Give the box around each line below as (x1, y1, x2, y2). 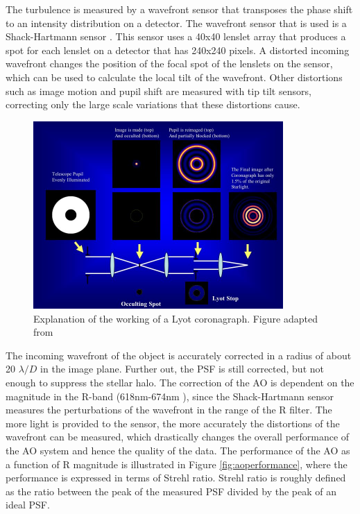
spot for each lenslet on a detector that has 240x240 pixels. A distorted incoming (6, 42, 350, 57)
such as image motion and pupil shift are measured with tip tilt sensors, (6, 83, 311, 98)
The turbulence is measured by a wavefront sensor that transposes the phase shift (6, 2, 353, 16)
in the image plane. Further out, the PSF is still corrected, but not (40, 361, 324, 376)
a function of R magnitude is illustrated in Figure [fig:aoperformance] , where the (6, 456, 348, 471)
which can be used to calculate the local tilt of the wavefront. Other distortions (6, 69, 343, 84)
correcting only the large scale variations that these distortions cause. (6, 97, 300, 112)
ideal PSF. (6, 497, 50, 512)
